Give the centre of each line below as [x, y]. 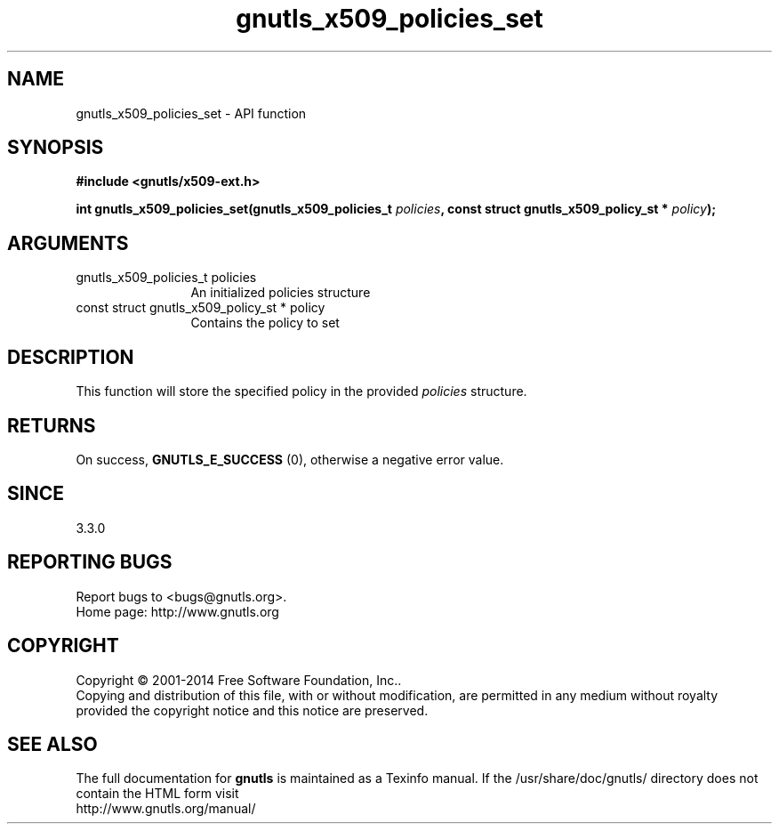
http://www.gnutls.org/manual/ [166, 809]
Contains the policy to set [265, 323]
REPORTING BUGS [90, 562]
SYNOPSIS [56, 148]
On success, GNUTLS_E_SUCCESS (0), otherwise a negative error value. [290, 459]
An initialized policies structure [281, 293]
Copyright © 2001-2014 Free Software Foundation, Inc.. [239, 680]
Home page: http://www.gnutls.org [177, 611]
